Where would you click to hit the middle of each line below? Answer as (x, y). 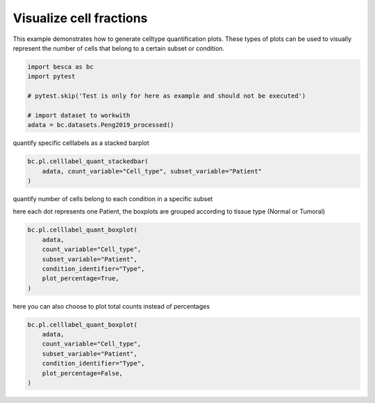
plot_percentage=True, (81, 278)
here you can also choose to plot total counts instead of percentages (111, 306)
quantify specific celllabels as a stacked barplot (81, 143)
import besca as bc (60, 67)
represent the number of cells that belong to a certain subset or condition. (119, 48)
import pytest (51, 77)
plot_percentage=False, (82, 373)
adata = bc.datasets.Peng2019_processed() (101, 125)
